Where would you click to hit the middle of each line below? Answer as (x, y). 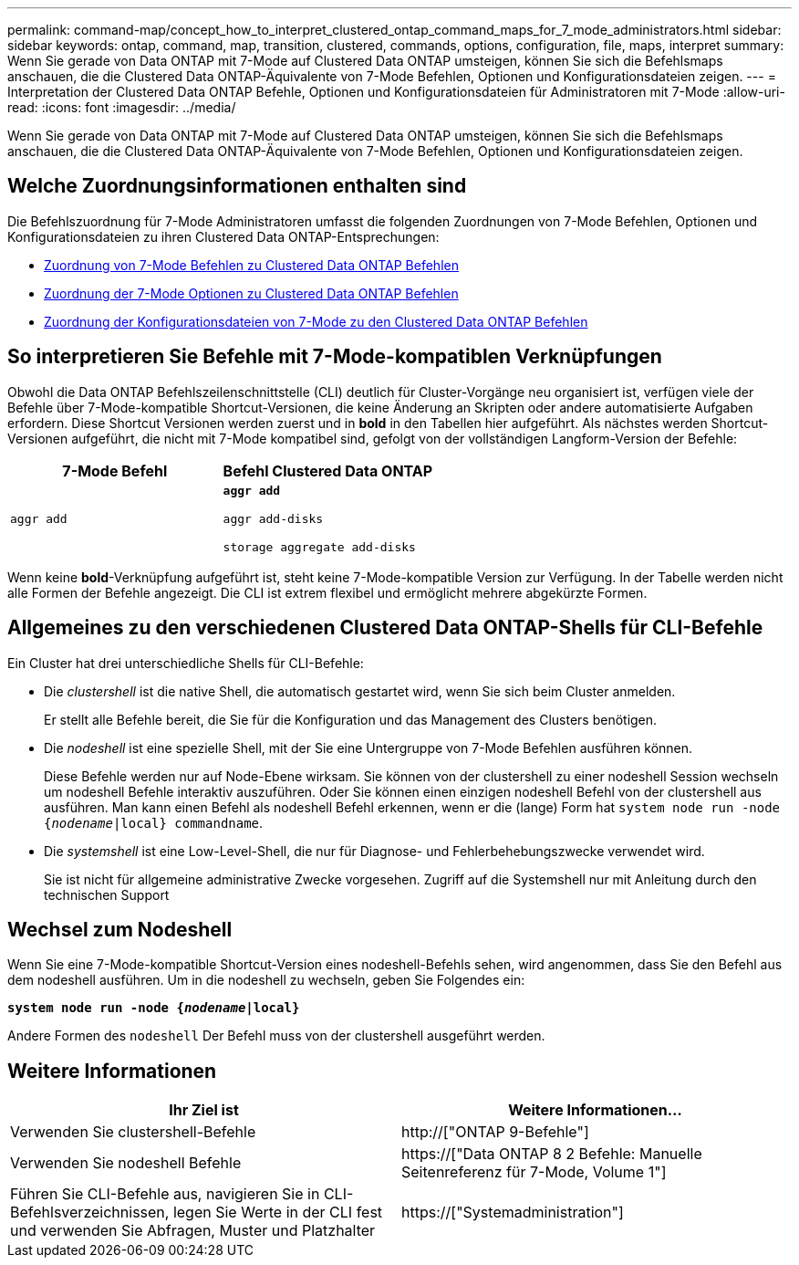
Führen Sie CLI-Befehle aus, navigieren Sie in (165, 1194)
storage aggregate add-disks (319, 547)
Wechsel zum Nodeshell (120, 929)
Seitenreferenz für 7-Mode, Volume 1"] (534, 1172)
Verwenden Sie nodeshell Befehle (126, 1163)
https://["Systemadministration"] (513, 1213)
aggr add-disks (273, 518)
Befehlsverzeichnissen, (90, 1213)
